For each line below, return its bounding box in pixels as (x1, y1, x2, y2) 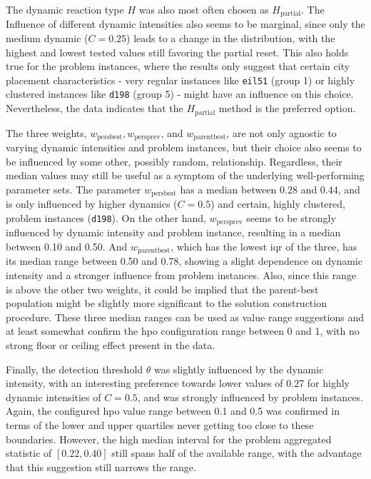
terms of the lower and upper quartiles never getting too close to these (6, 417, 314, 432)
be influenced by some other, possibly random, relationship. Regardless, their (6, 153, 342, 168)
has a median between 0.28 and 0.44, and (180, 181, 360, 196)
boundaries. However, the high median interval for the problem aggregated (6, 431, 332, 446)
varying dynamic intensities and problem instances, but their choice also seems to (6, 140, 362, 155)
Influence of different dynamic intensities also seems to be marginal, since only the (6, 16, 365, 31)
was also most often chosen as (138, 2, 269, 16)
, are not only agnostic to (226, 125, 337, 140)
